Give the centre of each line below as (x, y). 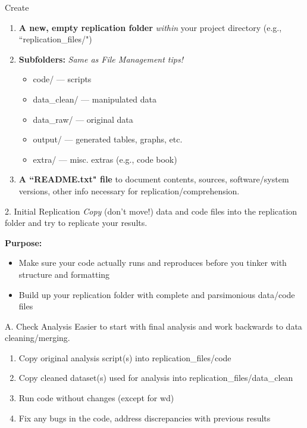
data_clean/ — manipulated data (95, 99)
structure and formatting (64, 274)
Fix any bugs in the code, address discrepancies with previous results (145, 418)
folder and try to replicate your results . (76, 223)
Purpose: (24, 242)
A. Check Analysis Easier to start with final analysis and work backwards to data (153, 326)
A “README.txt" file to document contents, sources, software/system (154, 179)
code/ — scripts (62, 79)
